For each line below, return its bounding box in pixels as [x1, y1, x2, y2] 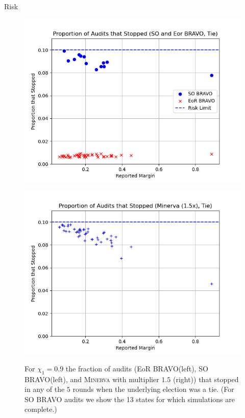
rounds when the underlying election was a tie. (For [72, 384, 234, 394]
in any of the [24, 384, 65, 394]
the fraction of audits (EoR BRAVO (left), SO [65, 363, 208, 373]
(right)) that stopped [173, 373, 239, 384]
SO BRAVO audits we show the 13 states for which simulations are [24, 393, 235, 404]
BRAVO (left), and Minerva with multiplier [24, 373, 159, 384]
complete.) [24, 404, 57, 414]
